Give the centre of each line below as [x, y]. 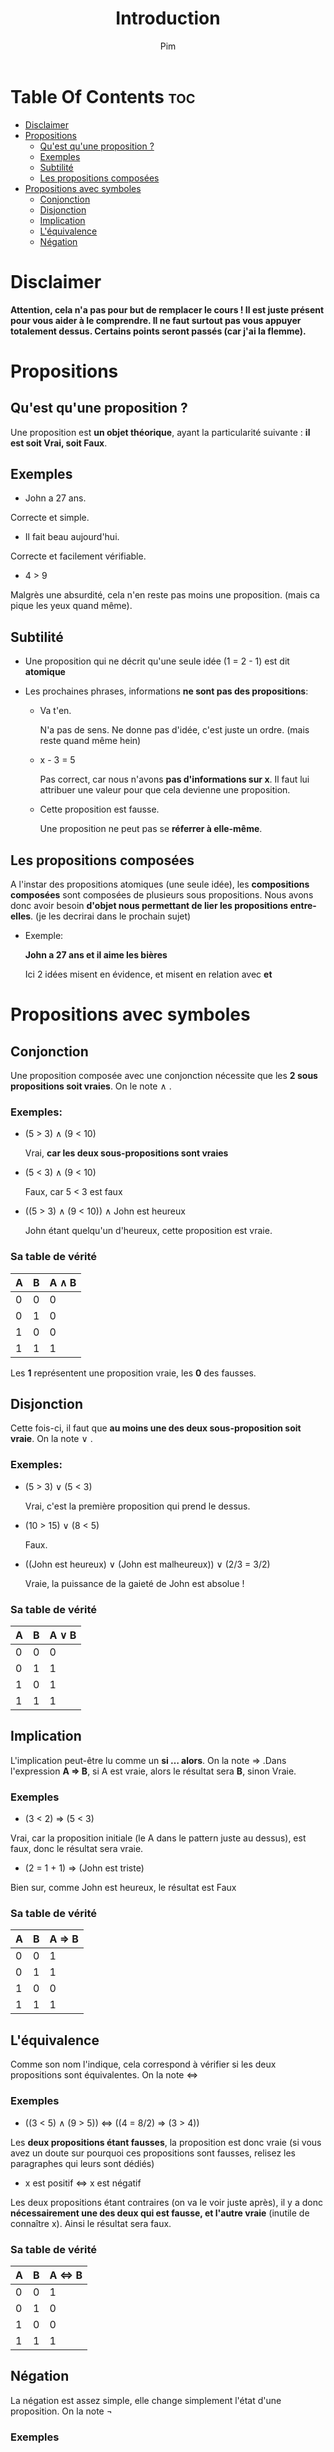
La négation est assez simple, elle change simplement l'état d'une [146, 2400]
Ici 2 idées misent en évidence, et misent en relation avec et [148, 974]
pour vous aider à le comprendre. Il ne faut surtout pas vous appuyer [156, 320]
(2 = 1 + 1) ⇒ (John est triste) [84, 1868]
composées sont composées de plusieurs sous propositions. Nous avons [162, 895]
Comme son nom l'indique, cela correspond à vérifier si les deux [143, 2064]
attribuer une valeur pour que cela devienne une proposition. [165, 790]
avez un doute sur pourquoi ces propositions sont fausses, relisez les [153, 2153]
